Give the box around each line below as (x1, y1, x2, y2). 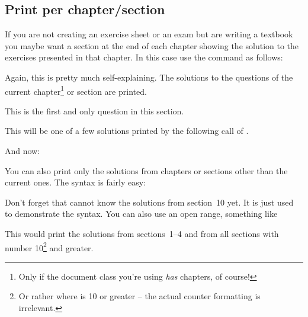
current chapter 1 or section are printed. (5, 83, 147, 97)
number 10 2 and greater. (5, 239, 94, 254)
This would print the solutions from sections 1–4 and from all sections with (5, 227, 279, 239)
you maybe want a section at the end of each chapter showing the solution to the (5, 39, 299, 52)
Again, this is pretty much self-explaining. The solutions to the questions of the (5, 71, 293, 83)
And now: (5, 145, 40, 157)
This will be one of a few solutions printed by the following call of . (5, 124, 249, 137)
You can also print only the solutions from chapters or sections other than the (5, 164, 288, 177)
